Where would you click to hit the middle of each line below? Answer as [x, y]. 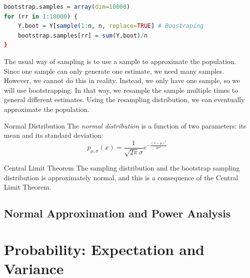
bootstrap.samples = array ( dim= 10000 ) [67, 7]
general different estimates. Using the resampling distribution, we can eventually [125, 99]
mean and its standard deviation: [54, 135]
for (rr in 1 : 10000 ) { [41, 16]
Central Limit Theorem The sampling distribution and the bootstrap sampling [122, 168]
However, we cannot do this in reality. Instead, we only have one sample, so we [122, 80]
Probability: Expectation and [104, 249]
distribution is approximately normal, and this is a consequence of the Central [121, 177]
